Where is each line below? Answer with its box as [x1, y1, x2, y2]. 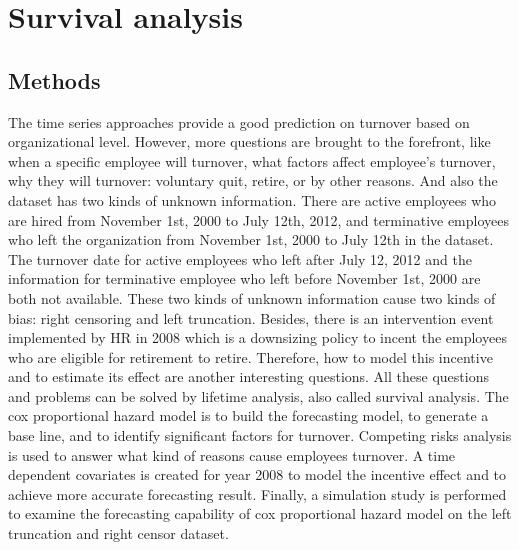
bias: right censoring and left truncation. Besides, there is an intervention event [8, 307, 494, 328]
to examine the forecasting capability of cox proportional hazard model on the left [8, 503, 512, 524]
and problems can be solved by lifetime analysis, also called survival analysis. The [8, 385, 509, 406]
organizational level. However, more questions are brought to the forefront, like [8, 131, 491, 152]
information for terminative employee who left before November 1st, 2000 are [8, 268, 481, 289]
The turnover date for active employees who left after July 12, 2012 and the [8, 248, 472, 269]
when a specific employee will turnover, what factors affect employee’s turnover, [8, 150, 496, 171]
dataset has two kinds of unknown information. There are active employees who [8, 189, 497, 210]
